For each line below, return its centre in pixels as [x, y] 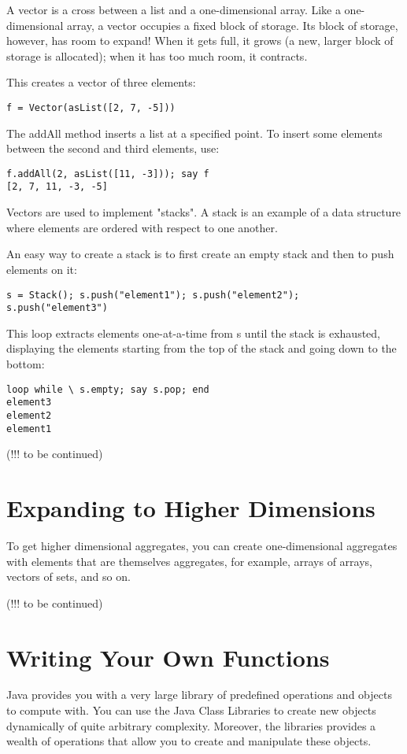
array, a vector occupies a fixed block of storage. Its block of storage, [233, 25]
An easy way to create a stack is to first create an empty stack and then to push [200, 254]
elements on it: [42, 269]
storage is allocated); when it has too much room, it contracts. [157, 55]
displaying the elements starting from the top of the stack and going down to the [202, 348]
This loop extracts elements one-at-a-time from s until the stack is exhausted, [193, 333]
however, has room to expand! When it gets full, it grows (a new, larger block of [200, 41]
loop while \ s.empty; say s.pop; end [108, 389]
